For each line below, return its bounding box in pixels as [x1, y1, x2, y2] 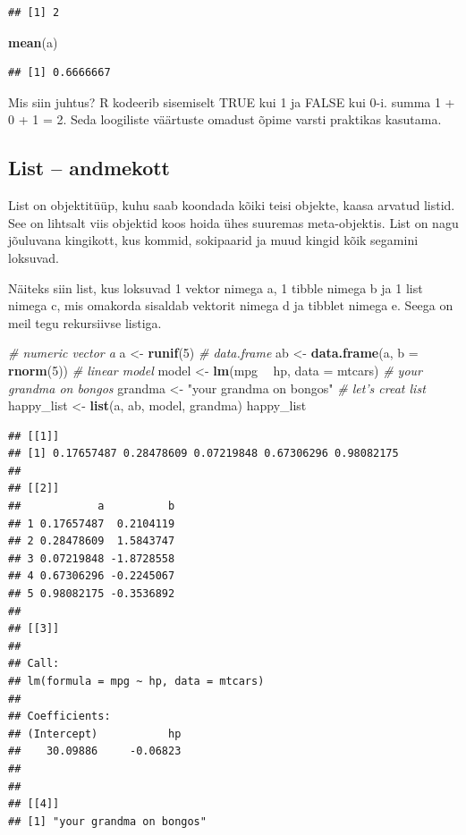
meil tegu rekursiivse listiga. [8, 313, 162, 332]
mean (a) [8, 32, 58, 51]
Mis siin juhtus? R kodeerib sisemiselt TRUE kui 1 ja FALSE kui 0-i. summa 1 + [8, 92, 455, 111]
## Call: [8, 657, 60, 671]
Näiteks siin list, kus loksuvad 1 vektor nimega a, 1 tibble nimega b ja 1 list [8, 278, 423, 297]
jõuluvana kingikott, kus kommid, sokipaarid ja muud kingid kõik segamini [8, 231, 419, 249]
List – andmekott [8, 154, 170, 181]
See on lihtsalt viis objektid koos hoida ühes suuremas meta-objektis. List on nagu [8, 213, 459, 232]
